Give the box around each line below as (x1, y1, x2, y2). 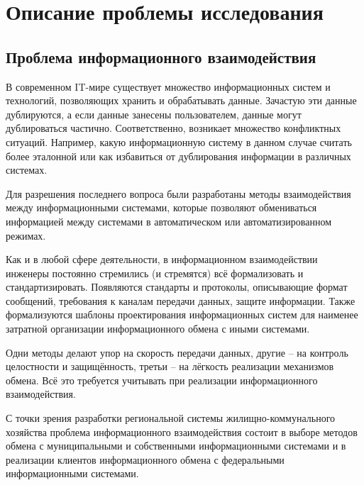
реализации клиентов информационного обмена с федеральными (6, 452, 285, 467)
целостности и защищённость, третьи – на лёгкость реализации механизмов (6, 359, 334, 374)
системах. (6, 162, 48, 177)
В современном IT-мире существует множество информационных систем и (6, 79, 331, 94)
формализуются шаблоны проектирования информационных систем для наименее (6, 307, 358, 322)
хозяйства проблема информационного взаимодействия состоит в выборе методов (6, 424, 358, 439)
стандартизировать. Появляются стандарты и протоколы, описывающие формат (6, 279, 348, 294)
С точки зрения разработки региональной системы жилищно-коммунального (6, 411, 336, 425)
